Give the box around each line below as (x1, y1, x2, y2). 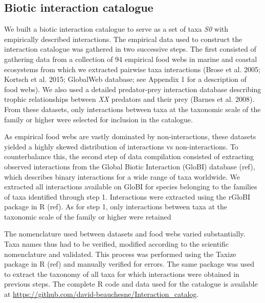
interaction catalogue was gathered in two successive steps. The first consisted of (4, 44, 256, 54)
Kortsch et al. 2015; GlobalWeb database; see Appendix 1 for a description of (4, 74, 247, 84)
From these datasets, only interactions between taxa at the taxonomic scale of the (4, 103, 261, 114)
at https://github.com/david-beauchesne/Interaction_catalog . (4, 289, 199, 299)
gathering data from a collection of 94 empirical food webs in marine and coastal (4, 53, 257, 64)
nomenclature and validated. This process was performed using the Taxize (4, 248, 236, 259)
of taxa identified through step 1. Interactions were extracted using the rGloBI (4, 191, 250, 202)
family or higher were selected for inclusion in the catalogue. (4, 114, 193, 124)
